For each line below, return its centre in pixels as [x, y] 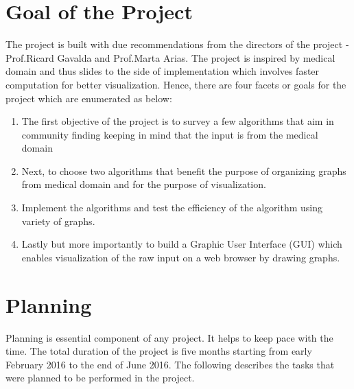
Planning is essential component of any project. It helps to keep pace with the [169, 337]
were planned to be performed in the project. [100, 378]
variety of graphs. [58, 221]
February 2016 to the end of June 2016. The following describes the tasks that [170, 364]
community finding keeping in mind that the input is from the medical [170, 134]
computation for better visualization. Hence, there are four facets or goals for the [176, 84]
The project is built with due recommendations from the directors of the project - [177, 44]
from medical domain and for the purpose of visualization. [144, 184]
